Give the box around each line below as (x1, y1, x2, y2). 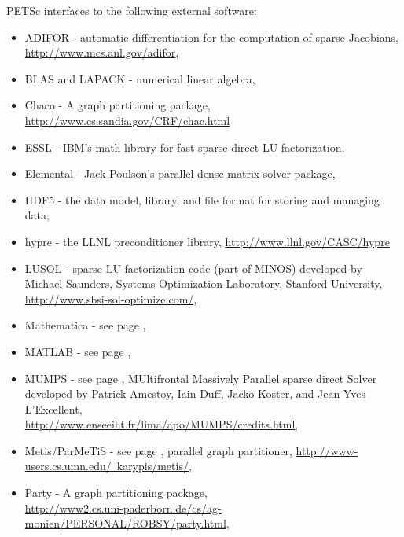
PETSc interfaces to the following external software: (6, 2, 257, 18)
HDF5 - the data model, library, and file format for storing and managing (24, 191, 380, 208)
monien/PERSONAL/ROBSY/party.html (24, 515, 226, 531)
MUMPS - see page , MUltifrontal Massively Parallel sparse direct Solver (24, 370, 377, 386)
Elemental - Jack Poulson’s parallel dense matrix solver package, (24, 165, 336, 182)
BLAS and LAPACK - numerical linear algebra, (24, 70, 255, 86)
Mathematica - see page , (24, 317, 146, 333)
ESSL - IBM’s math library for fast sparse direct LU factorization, (24, 138, 345, 155)
